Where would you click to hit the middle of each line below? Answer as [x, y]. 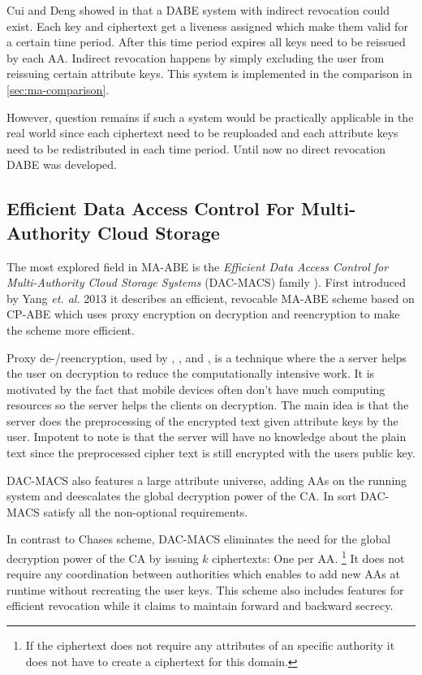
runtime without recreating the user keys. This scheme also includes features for [205, 589]
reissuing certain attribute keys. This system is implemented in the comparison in [209, 74]
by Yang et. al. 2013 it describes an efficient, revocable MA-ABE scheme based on [211, 298]
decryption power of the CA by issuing [103, 558]
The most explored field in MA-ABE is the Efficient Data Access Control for [198, 266]
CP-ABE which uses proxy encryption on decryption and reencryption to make [203, 314]
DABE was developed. [62, 164]
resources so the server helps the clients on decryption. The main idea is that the [208, 405]
